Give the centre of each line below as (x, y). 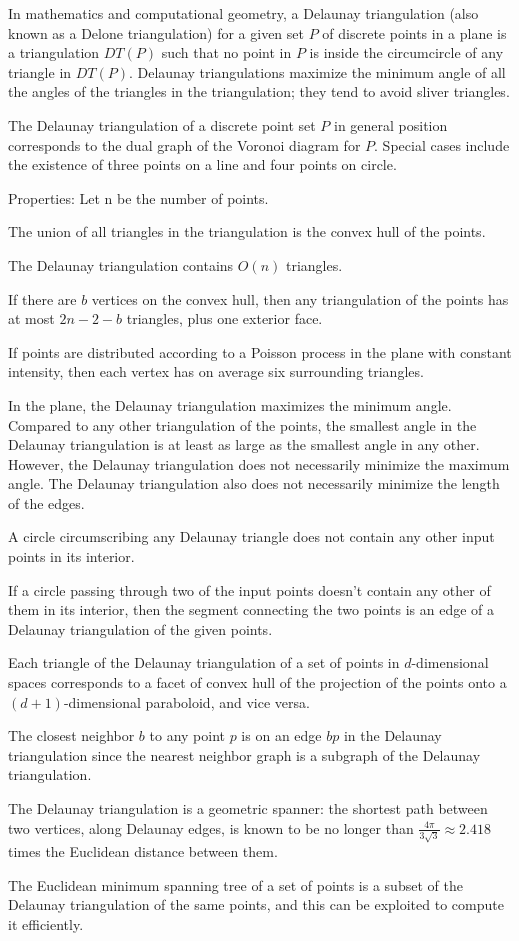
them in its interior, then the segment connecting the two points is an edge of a (251, 609)
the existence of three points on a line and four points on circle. (202, 164)
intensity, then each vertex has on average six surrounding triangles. (216, 371)
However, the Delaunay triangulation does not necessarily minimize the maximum (259, 463)
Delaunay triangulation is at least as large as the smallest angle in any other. (244, 444)
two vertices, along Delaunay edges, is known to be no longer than (211, 827)
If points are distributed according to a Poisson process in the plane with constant (260, 351)
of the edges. (46, 502)
